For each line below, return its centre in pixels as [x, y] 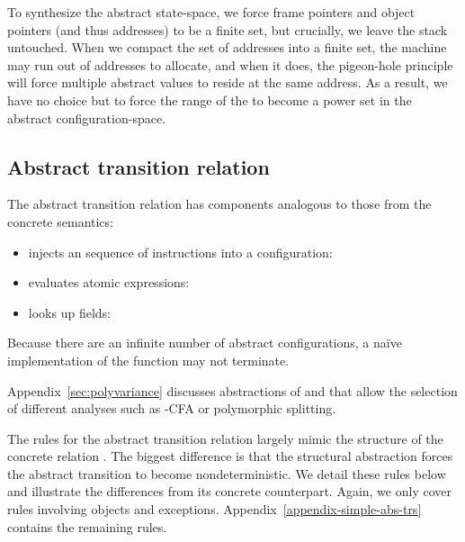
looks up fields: [69, 312]
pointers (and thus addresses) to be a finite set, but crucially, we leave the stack [228, 29]
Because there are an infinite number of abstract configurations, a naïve [205, 343]
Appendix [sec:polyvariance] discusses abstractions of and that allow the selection [232, 390]
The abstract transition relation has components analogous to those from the [219, 204]
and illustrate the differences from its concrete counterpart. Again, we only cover [229, 491]
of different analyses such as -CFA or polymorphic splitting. [172, 408]
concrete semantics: [60, 221]
